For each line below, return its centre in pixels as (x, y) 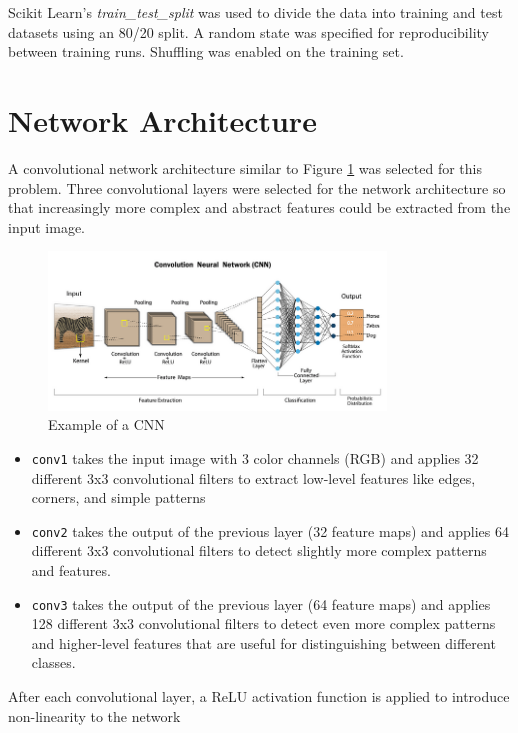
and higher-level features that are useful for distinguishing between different (263, 642)
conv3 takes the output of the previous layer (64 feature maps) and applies (261, 603)
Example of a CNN (106, 424)
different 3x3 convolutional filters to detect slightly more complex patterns (259, 550)
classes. (53, 662)
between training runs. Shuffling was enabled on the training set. (206, 51)
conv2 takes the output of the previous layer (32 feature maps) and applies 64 (270, 530)
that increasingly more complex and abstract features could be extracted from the (259, 207)
